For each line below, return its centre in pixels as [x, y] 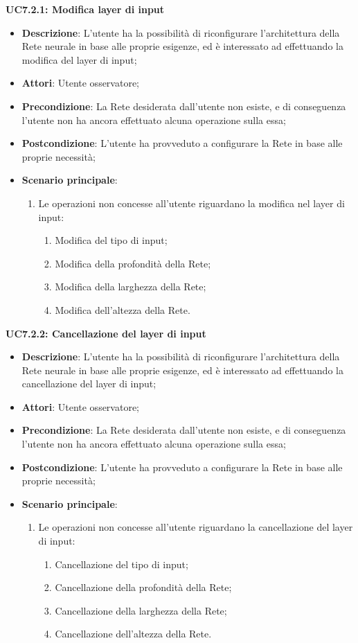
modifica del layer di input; [79, 59]
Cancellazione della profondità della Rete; [143, 587]
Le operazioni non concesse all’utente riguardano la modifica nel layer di [191, 203]
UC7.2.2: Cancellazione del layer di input [106, 333]
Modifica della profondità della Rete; [133, 263]
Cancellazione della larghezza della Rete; [141, 610]
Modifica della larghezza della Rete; [131, 287]
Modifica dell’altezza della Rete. [123, 309]
